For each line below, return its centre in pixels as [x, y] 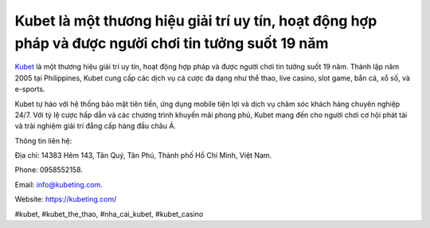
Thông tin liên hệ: [43, 140]
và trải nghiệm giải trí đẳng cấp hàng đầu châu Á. [96, 126]
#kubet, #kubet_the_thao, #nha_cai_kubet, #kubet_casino [109, 214]
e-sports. [30, 89]
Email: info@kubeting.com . [59, 184]
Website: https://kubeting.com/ [66, 199]
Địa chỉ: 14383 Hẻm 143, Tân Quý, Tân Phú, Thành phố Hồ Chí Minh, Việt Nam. [143, 155]
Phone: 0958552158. [49, 170]
